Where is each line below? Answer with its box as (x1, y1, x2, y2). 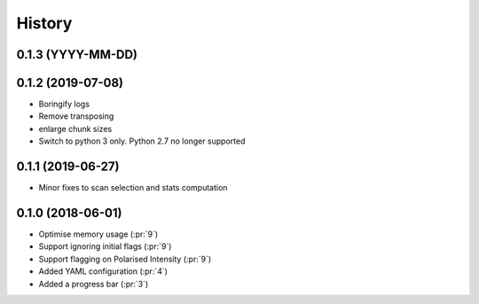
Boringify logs (38, 98, 90, 110)
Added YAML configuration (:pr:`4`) (38, 266, 169, 277)
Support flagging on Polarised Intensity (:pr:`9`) (38, 253, 212, 264)
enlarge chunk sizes (38, 123, 113, 134)
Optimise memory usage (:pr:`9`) (38, 229, 159, 239)
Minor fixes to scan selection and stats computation (38, 183, 228, 193)
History (16, 13, 73, 33)
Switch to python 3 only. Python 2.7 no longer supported (38, 136, 246, 146)
